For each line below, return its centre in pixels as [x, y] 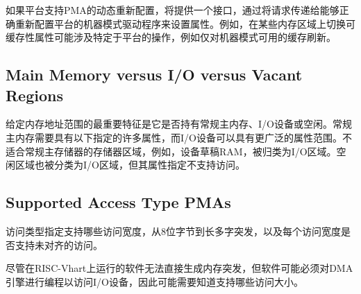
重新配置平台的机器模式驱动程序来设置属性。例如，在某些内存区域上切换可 [185, 23]
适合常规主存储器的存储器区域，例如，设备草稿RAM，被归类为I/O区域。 [171, 151]
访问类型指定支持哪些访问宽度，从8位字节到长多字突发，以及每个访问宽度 [173, 231]
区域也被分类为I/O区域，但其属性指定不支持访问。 [130, 165]
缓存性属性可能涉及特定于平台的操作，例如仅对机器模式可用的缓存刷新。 [171, 37]
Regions [34, 95]
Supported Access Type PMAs [118, 202]
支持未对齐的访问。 [59, 244]
